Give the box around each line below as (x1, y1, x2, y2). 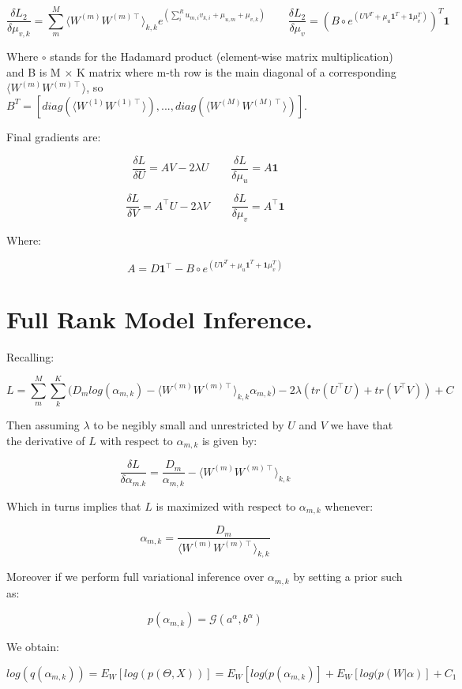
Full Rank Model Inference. (6, 302, 313, 335)
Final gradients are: (6, 128, 101, 144)
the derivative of (6, 432, 85, 448)
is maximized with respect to (156, 497, 296, 514)
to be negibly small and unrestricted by (93, 417, 284, 433)
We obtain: (6, 638, 59, 655)
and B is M (6, 63, 61, 80)
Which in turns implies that (6, 497, 141, 514)
